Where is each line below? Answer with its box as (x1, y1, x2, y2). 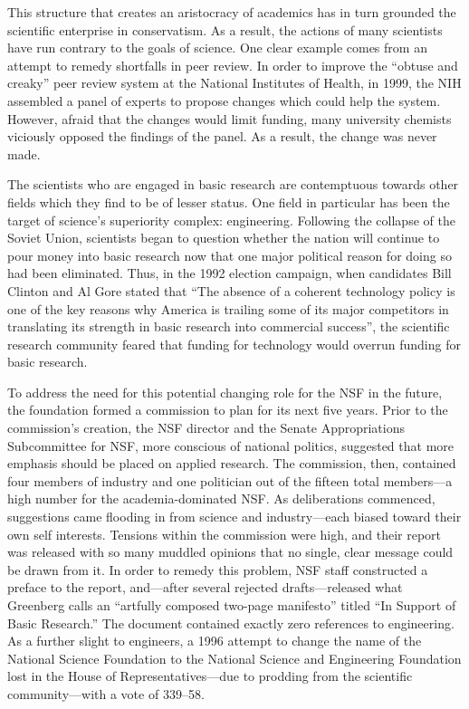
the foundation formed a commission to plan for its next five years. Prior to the (7, 400, 448, 419)
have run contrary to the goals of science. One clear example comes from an (7, 38, 427, 57)
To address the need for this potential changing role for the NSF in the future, (7, 382, 443, 401)
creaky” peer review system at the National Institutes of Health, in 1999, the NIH (7, 73, 462, 92)
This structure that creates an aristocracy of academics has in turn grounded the (7, 3, 456, 21)
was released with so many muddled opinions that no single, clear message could (7, 542, 454, 561)
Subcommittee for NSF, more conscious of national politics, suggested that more (7, 436, 455, 455)
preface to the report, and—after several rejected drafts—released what (7, 578, 403, 597)
